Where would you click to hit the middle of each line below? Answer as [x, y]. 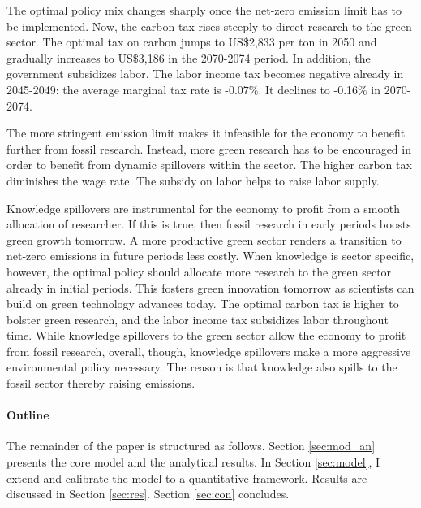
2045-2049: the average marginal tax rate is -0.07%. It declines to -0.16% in [194, 89]
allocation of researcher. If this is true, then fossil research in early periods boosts [209, 224]
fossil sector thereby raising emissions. [101, 383]
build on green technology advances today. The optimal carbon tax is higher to [203, 304]
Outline [28, 415]
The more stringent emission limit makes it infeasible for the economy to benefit [206, 133]
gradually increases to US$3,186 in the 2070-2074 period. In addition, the [189, 57]
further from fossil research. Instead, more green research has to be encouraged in [209, 148]
